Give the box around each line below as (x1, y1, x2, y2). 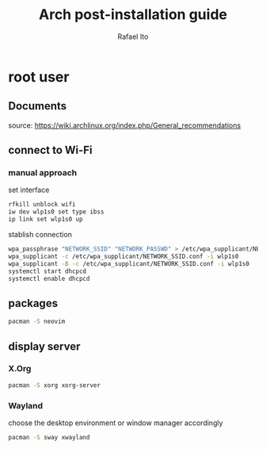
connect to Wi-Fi (8, 144, 93, 157)
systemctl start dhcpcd (8, 267, 87, 275)
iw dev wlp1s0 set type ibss (8, 208, 104, 216)
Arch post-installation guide (38, 6, 228, 24)
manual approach (8, 167, 78, 178)
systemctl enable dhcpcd (8, 274, 90, 282)
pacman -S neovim (8, 317, 66, 326)
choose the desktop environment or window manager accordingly (8, 418, 223, 428)
